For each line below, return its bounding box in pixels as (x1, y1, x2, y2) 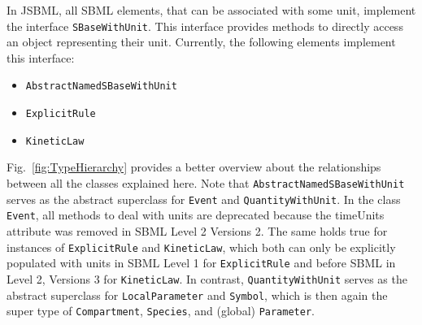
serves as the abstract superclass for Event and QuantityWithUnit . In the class (7, 190, 401, 207)
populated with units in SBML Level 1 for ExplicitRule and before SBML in (7, 254, 396, 271)
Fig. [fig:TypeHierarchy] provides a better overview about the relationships (7, 158, 381, 175)
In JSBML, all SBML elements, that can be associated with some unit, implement (7, 2, 416, 18)
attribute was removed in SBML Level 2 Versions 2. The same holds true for (7, 222, 388, 239)
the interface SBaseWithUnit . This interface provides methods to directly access (7, 17, 403, 34)
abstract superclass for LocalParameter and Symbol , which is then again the (7, 286, 388, 303)
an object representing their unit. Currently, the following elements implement (7, 33, 396, 50)
